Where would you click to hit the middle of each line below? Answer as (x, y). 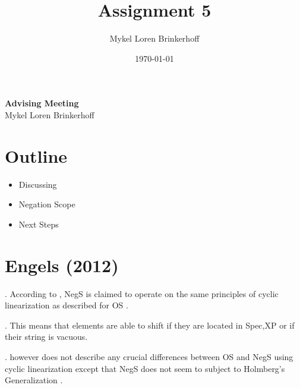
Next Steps (39, 224)
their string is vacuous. (46, 337)
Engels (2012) (62, 265)
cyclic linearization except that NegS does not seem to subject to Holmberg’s (145, 368)
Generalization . (34, 380)
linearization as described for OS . (67, 305)
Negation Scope (47, 204)
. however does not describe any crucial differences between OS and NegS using (149, 356)
